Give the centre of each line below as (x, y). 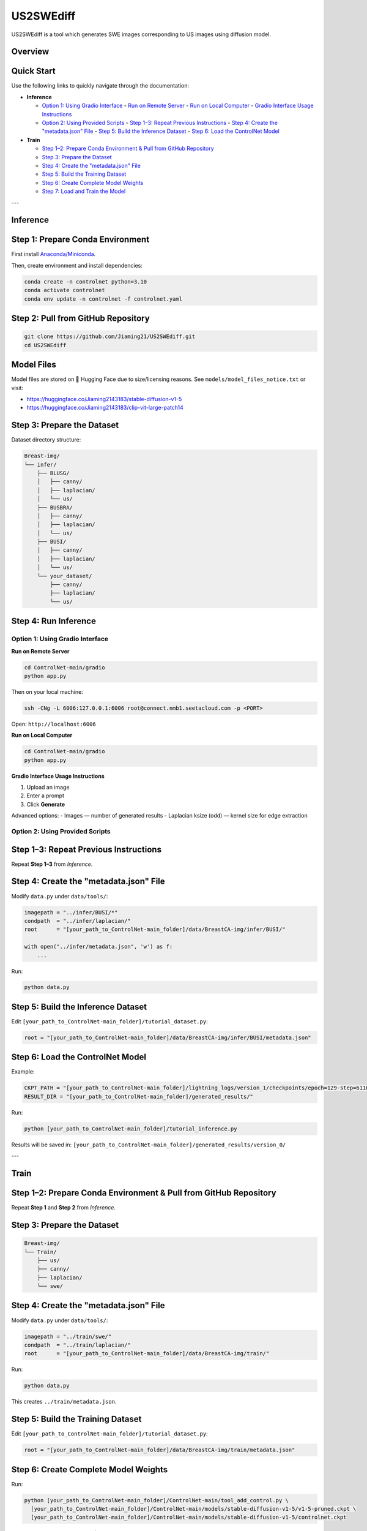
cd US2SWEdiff (45, 345)
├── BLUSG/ (53, 473)
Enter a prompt (45, 796)
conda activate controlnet (65, 290)
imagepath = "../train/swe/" (68, 1336)
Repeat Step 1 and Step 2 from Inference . (64, 1208)
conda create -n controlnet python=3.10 (85, 281)
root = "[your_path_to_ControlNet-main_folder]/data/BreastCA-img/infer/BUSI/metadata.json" (168, 1037)
